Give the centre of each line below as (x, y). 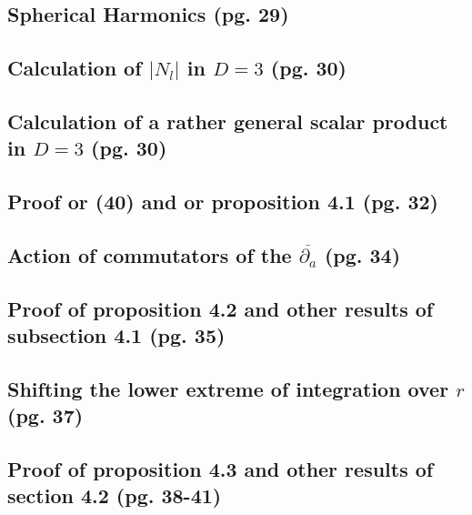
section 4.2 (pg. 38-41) (115, 495)
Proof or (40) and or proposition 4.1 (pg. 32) (223, 202)
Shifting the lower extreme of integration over (228, 388)
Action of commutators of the (150, 254)
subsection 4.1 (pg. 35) (116, 335)
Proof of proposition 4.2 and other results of (221, 308)
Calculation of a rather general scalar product (228, 121)
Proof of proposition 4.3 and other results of (221, 469)
